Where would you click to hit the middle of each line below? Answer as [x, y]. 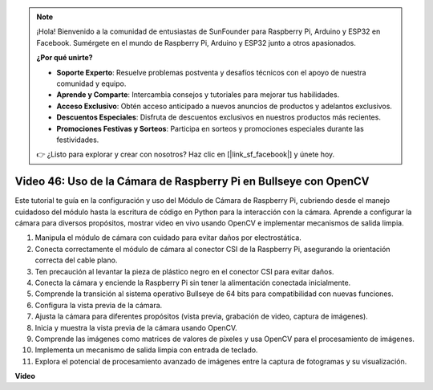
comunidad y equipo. [91, 83]
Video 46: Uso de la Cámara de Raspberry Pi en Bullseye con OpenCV [192, 182]
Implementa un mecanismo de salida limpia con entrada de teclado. [146, 350]
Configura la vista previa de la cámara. [99, 305]
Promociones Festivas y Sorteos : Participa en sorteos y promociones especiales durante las [210, 128]
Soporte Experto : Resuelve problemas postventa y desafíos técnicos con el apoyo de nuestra [211, 72]
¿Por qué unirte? [65, 58]
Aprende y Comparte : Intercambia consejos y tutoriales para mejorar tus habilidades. [198, 95]
